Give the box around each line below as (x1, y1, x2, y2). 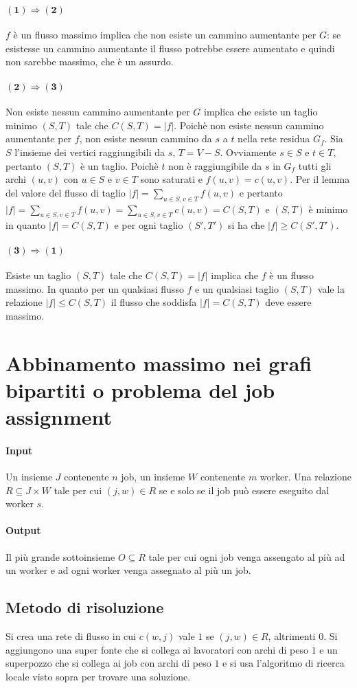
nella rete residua (238, 131, 310, 146)
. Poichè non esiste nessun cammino (174, 118, 324, 132)
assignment (5, 403, 113, 431)
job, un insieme (121, 469, 185, 484)
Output (5, 523, 41, 537)
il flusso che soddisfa (111, 295, 197, 309)
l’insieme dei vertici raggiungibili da (14, 144, 165, 159)
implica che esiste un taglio (203, 104, 318, 119)
